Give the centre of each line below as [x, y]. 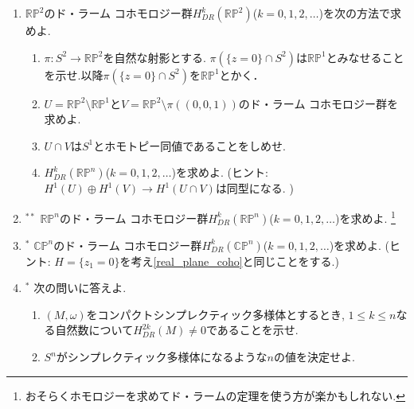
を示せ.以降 [74, 74]
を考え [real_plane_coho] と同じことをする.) [229, 261]
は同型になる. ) [254, 188]
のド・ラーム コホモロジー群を [318, 103]
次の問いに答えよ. [80, 288]
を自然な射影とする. [154, 57]
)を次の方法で [354, 13]
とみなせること [365, 57]
